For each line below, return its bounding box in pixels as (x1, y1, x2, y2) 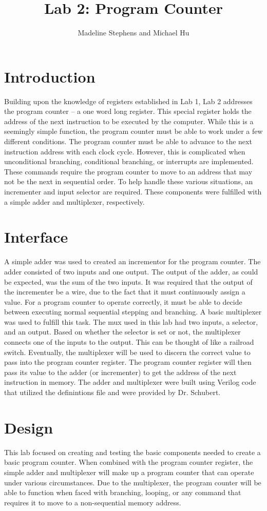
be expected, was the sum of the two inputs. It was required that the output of (4, 276, 253, 287)
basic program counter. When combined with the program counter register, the (4, 457, 253, 467)
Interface (4, 226, 68, 247)
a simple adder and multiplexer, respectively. (4, 196, 145, 207)
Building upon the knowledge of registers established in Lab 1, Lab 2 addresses (4, 95, 253, 106)
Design (4, 417, 53, 438)
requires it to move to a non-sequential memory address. (4, 497, 181, 507)
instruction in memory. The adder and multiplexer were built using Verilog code (4, 377, 256, 387)
